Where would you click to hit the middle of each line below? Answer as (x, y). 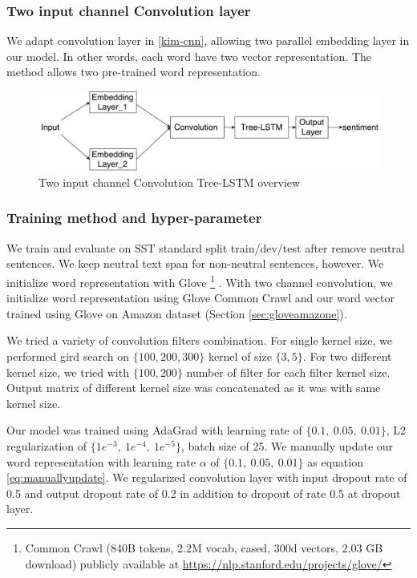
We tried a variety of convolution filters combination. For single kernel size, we (199, 340)
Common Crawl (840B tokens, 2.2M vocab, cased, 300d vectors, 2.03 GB (204, 547)
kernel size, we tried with (68, 372)
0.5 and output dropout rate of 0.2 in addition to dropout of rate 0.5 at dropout (204, 493)
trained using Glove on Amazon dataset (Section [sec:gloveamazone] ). (177, 313)
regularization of (47, 445)
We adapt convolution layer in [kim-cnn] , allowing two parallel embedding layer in (208, 40)
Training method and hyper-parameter (134, 218)
